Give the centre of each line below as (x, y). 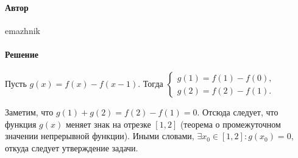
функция (21, 124)
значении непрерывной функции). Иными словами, (100, 136)
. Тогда (151, 84)
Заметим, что (29, 112)
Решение (22, 54)
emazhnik (23, 30)
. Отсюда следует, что (238, 112)
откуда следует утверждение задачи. (72, 147)
